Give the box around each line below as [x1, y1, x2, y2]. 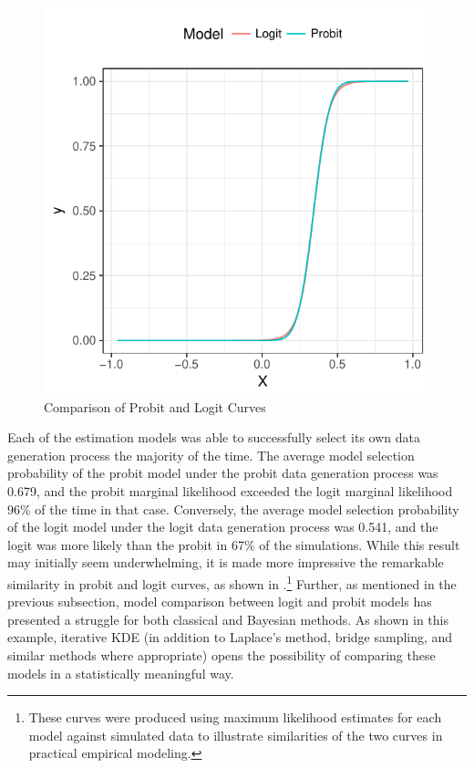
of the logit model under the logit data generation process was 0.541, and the [7, 517, 438, 536]
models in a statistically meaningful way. [7, 663, 234, 682]
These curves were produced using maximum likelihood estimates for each [28, 708, 442, 727]
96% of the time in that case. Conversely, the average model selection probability [7, 499, 459, 518]
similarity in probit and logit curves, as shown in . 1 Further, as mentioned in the [7, 571, 457, 593]
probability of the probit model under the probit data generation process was [7, 463, 438, 483]
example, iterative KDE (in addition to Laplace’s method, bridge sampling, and [7, 628, 453, 647]
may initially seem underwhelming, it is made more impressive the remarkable [7, 553, 444, 572]
